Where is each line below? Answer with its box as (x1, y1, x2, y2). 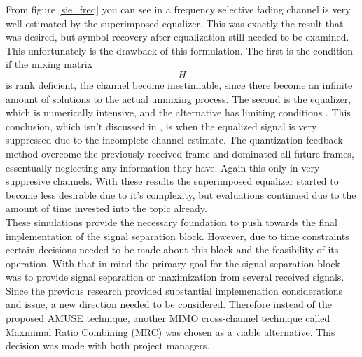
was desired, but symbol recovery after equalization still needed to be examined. (6, 29, 349, 44)
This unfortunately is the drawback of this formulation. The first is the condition (6, 43, 354, 57)
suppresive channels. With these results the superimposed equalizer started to (6, 174, 339, 188)
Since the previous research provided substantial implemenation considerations (6, 283, 342, 297)
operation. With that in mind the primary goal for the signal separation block (6, 255, 340, 270)
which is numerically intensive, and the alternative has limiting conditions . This (6, 105, 351, 120)
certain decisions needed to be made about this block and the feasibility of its (6, 242, 339, 257)
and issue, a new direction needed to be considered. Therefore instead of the (6, 297, 332, 311)
